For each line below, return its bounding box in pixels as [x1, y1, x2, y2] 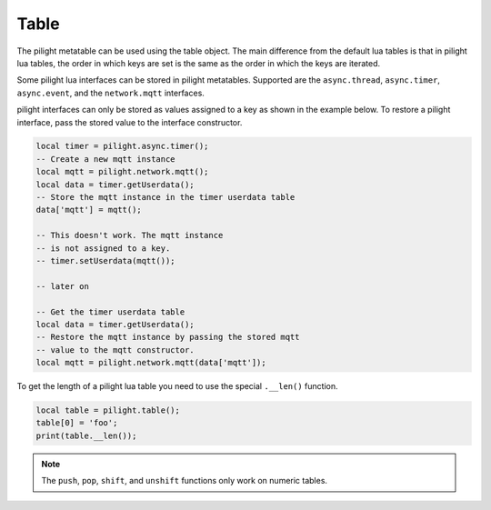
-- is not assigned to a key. [35, 243, 171, 254]
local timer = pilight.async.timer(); [35, 141, 209, 152]
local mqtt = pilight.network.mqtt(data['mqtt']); [35, 357, 267, 368]
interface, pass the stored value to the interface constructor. [16, 116, 243, 127]
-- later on [35, 281, 90, 291]
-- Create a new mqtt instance [35, 154, 176, 164]
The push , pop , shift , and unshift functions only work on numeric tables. [41, 475, 327, 486]
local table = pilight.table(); [35, 405, 181, 415]
